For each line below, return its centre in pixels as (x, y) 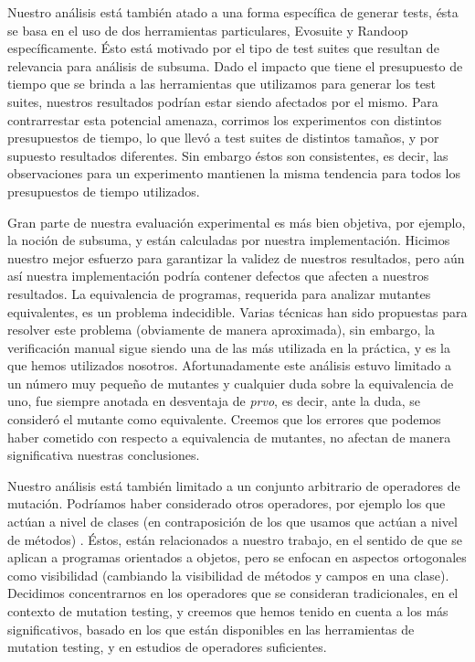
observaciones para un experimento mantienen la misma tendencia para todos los (234, 173)
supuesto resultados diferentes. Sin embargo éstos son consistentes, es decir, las (228, 155)
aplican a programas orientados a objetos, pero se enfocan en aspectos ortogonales (237, 557)
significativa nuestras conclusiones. (104, 455)
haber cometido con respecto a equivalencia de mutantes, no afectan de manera (229, 437)
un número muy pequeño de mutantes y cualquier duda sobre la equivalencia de (231, 383)
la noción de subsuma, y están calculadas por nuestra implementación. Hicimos (229, 240)
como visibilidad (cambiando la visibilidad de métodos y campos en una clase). (228, 575)
